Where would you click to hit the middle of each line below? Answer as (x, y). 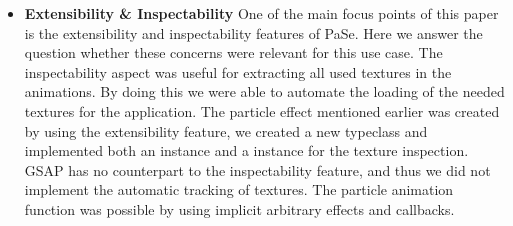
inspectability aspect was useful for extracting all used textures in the (238, 71)
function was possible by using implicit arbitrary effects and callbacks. (239, 208)
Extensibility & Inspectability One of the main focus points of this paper (261, 13)
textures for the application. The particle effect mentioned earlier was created (262, 110)
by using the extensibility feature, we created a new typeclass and (226, 130)
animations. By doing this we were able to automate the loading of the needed (264, 91)
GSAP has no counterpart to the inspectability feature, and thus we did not (257, 169)
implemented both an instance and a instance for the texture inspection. (246, 150)
